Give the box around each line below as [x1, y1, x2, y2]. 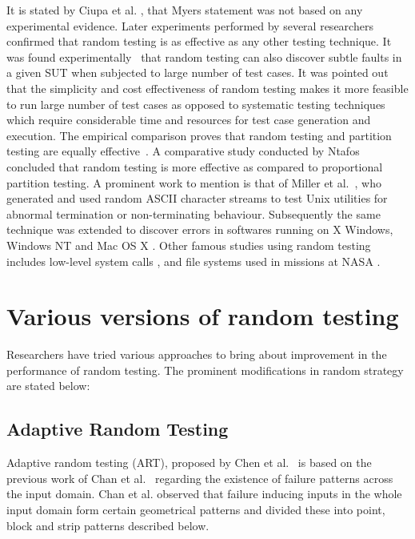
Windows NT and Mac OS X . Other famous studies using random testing [6, 236, 371, 253]
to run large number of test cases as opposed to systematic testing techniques [6, 95, 385, 112]
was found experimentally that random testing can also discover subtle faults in [6, 48, 402, 65]
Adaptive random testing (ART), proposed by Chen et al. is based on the [6, 454, 372, 471]
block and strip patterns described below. [6, 517, 209, 533]
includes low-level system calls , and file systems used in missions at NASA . [6, 252, 381, 269]
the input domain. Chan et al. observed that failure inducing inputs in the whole [6, 485, 402, 502]
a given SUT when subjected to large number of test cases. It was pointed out [6, 64, 389, 81]
